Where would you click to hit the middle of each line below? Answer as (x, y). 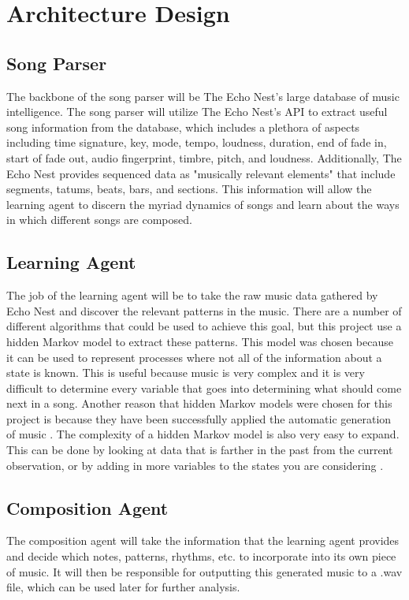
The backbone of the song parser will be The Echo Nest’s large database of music (203, 96)
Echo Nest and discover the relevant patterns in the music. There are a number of (204, 310)
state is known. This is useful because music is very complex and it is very (186, 373)
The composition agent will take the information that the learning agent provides (203, 540)
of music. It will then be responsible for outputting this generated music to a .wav (204, 571)
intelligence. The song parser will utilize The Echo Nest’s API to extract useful (197, 112)
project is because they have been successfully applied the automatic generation (199, 418)
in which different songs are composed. (99, 220)
